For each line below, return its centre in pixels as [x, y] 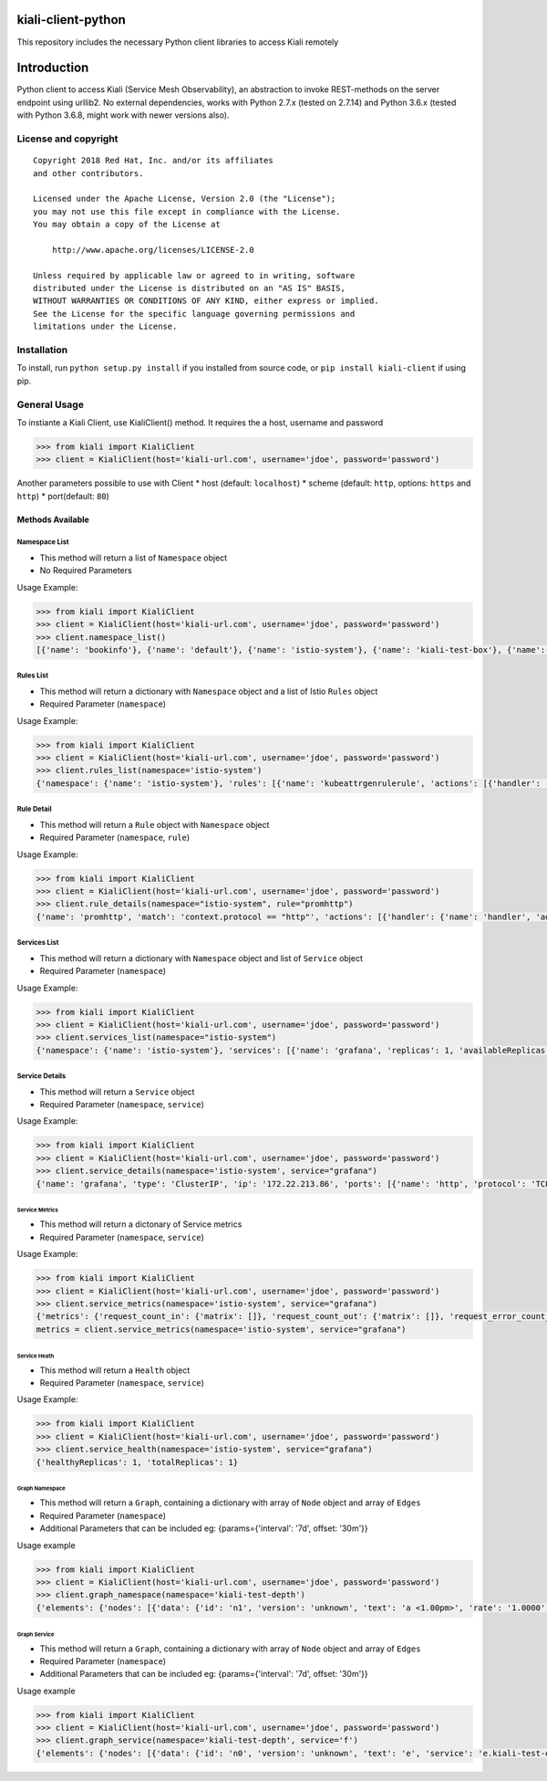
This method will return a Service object [117, 1092]
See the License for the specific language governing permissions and [194, 314]
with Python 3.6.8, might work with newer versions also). [123, 115]
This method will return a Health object [115, 1370]
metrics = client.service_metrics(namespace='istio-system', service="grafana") [221, 1329]
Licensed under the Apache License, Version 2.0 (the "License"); [185, 199]
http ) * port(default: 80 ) [63, 496]
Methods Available [53, 519]
